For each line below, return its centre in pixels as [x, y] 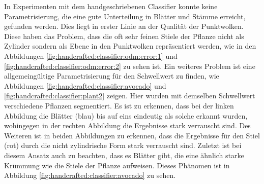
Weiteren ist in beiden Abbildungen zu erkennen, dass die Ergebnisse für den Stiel [132, 135]
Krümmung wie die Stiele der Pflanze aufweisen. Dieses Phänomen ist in [117, 165]
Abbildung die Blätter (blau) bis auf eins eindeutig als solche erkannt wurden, [126, 115]
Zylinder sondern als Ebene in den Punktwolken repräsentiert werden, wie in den [130, 46]
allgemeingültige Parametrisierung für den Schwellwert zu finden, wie [112, 76]
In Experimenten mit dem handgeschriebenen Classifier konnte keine [111, 6]
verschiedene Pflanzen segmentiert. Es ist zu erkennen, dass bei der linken [119, 105]
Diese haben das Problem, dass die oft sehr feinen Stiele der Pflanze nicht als [124, 36]
